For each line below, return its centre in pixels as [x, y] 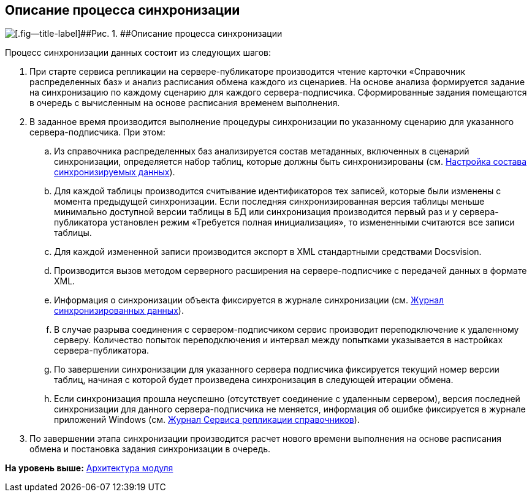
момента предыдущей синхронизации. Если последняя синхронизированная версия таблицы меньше [269, 202]
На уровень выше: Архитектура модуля [89, 468]
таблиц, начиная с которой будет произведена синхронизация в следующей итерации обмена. [254, 380]
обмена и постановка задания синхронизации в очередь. [150, 449]
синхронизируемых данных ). [115, 172]
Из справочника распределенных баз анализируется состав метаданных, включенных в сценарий [262, 151]
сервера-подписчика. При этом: [97, 132]
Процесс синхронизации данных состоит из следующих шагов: [138, 53]
